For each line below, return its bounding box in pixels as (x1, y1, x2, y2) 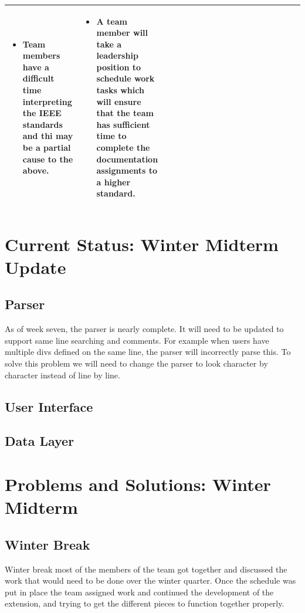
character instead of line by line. (5, 368, 120, 381)
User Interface (5, 397, 93, 415)
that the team (96, 107, 154, 119)
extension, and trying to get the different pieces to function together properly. (5, 597, 284, 609)
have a (22, 60, 49, 73)
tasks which (96, 84, 144, 96)
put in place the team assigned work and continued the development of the (5, 585, 274, 598)
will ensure (96, 95, 141, 107)
